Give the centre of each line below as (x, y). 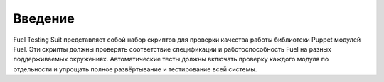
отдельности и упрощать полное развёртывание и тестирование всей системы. (135, 69)
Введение (44, 18)
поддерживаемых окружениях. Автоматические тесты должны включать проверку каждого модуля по (171, 59)
